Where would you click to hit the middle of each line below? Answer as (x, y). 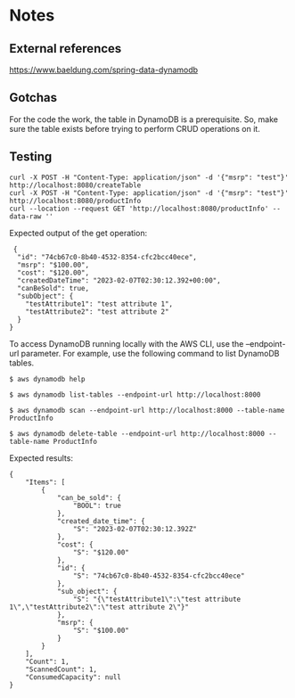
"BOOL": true (97, 505)
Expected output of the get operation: (78, 233)
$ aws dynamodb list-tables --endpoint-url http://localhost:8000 (135, 394)
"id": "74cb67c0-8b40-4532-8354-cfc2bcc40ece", (107, 257)
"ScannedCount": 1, (61, 669)
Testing (31, 157)
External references (66, 49)
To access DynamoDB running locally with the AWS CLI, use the (127, 343)
